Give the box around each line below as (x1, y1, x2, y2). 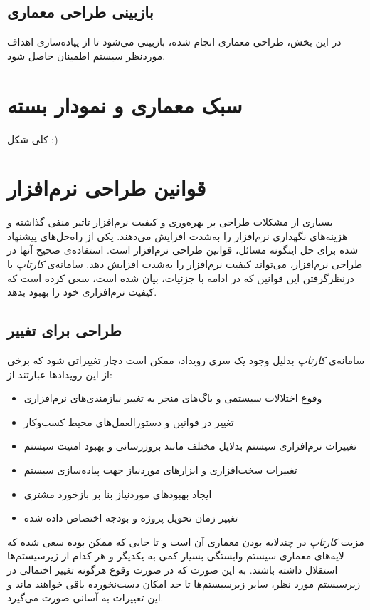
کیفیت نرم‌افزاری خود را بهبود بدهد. (7, 284, 157, 299)
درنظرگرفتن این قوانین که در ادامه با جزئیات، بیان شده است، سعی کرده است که (7, 270, 354, 285)
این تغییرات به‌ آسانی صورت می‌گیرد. (7, 590, 164, 605)
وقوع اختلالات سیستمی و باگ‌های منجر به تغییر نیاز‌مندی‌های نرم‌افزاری (23, 391, 322, 405)
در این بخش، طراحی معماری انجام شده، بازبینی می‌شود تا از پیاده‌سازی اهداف (7, 34, 342, 49)
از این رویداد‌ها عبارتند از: (7, 366, 112, 381)
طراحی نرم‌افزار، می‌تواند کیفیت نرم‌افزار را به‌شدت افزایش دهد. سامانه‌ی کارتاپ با (7, 257, 363, 272)
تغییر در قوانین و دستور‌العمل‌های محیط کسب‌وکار (23, 414, 234, 429)
